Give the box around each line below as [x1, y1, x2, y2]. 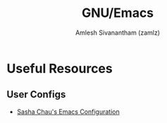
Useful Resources [6, 60, 113, 76]
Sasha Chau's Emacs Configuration [16, 107, 120, 116]
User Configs [6, 88, 66, 100]
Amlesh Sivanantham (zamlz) [75, 28, 160, 37]
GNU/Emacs [81, 5, 154, 21]
